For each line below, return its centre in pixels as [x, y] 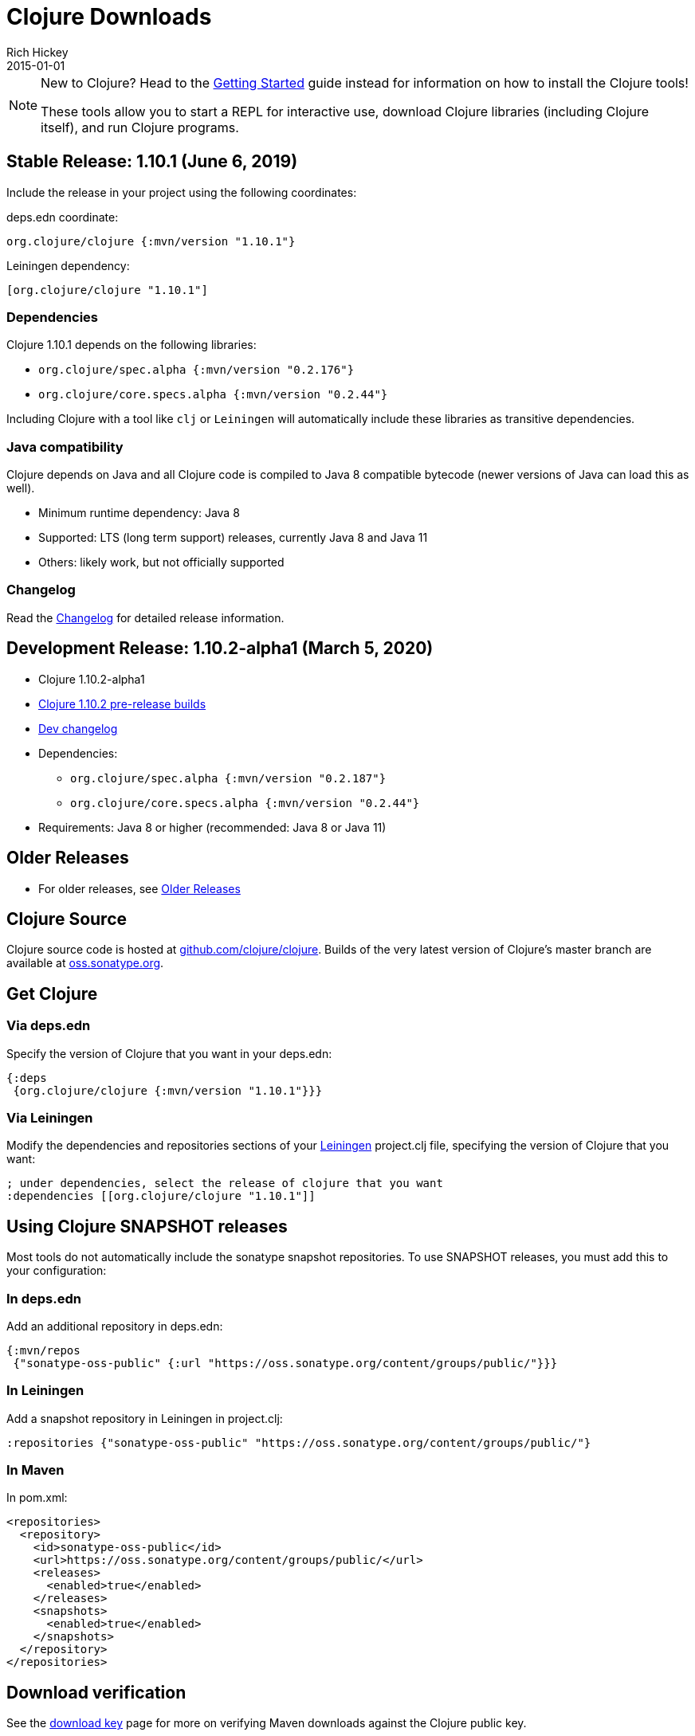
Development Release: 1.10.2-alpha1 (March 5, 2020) [220, 649]
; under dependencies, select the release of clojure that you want [225, 1183]
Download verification [96, 1692]
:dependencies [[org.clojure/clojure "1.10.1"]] [161, 1196]
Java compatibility [65, 447]
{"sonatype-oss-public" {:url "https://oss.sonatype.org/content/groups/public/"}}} [285, 1363]
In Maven [35, 1470]
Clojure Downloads [109, 17]
